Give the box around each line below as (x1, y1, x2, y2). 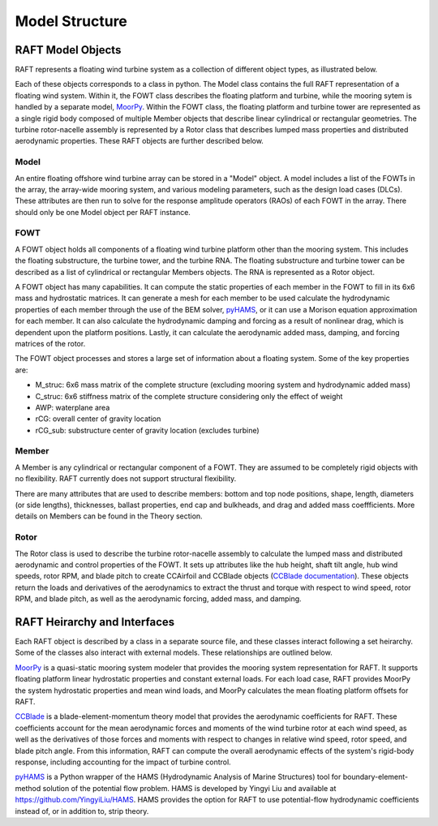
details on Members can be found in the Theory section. (15, 511, 203, 521)
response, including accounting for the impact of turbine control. (15, 757, 231, 767)
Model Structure (15, 12, 127, 30)
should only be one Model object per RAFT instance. (15, 207, 191, 217)
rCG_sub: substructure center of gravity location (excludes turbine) (35, 425, 260, 435)
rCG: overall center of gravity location (35, 414, 161, 424)
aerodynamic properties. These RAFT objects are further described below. (15, 136, 264, 146)
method (15, 783, 41, 793)
